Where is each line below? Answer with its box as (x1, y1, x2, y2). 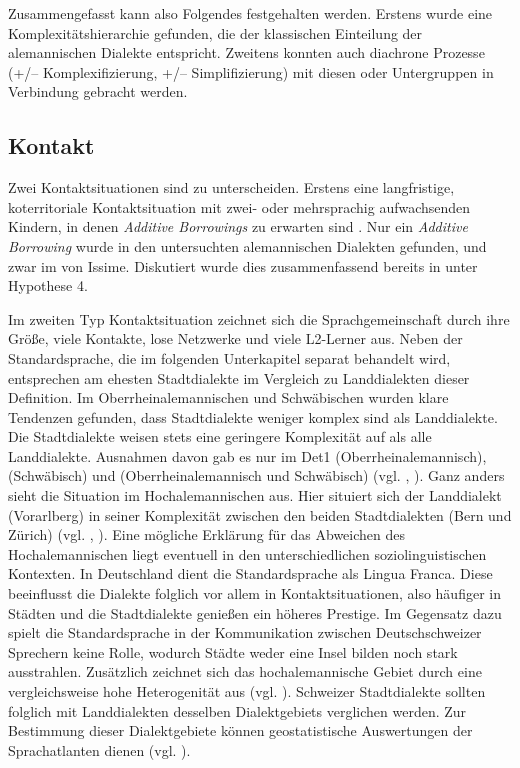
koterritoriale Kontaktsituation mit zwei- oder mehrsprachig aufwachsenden (8, 196, 471, 217)
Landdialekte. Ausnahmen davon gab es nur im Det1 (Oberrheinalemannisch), (8, 445, 487, 466)
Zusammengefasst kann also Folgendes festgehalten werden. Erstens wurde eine (8, 3, 493, 23)
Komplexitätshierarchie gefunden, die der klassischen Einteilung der (8, 22, 423, 43)
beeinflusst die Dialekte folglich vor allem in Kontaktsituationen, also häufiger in (8, 583, 501, 604)
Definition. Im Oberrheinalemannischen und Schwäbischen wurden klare (8, 387, 449, 408)
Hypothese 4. (8, 275, 88, 296)
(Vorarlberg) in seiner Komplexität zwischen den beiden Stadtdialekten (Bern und (8, 504, 512, 525)
